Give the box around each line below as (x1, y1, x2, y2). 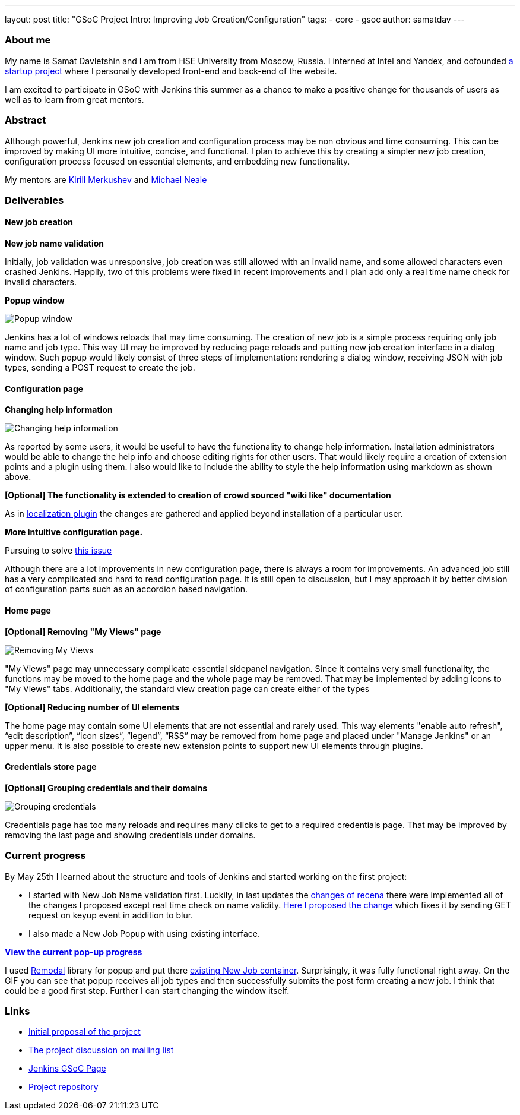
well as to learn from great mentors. (5, 94, 144, 105)
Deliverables (5, 194, 64, 206)
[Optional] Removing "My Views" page (5, 626, 161, 637)
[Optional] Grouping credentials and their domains (5, 782, 208, 793)
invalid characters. (5, 277, 77, 288)
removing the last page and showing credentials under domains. (5, 829, 256, 840)
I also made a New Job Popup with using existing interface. (28, 928, 260, 939)
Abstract (5, 114, 46, 127)
